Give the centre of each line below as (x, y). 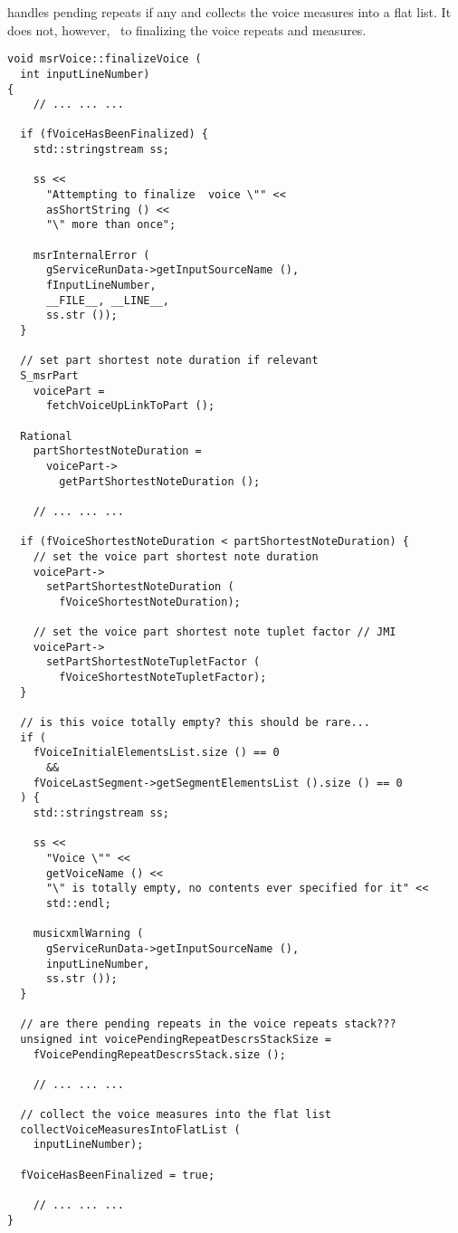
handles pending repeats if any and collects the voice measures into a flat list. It (229, 12)
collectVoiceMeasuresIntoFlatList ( (130, 1129)
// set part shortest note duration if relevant (169, 361)
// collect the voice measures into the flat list (176, 1115)
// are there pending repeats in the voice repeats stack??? (208, 1024)
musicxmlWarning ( (88, 934)
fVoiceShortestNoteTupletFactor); (163, 678)
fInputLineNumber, (101, 286)
